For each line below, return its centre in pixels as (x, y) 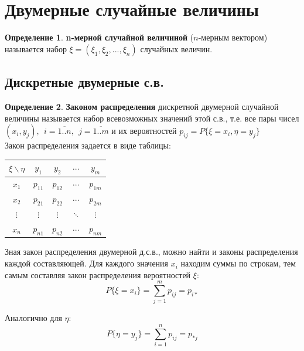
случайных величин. (176, 48)
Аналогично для (33, 318)
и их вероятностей (144, 131)
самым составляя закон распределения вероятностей (98, 274)
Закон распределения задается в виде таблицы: (88, 145)
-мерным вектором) (233, 37)
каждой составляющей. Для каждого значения (87, 263)
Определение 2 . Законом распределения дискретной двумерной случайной (142, 106)
